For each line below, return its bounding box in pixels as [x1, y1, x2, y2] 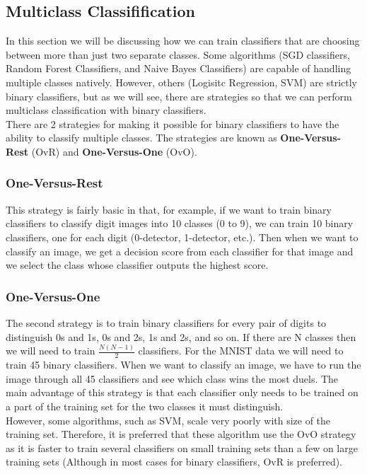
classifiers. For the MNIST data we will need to [138, 343, 344, 358]
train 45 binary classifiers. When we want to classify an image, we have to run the [6, 357, 361, 372]
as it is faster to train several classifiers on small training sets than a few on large [6, 440, 358, 455]
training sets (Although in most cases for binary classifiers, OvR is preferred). [6, 454, 342, 469]
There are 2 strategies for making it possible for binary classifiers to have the [6, 116, 339, 131]
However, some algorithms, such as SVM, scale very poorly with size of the [6, 412, 331, 427]
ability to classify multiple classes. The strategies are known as [6, 130, 277, 145]
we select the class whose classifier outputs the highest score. [6, 258, 269, 272]
